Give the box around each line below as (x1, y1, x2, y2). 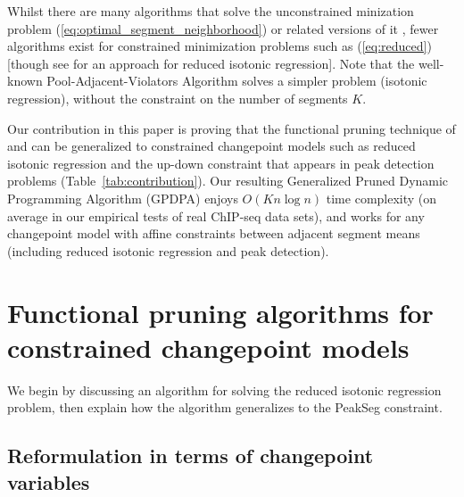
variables (7, 468, 90, 495)
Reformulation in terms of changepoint (7, 442, 374, 469)
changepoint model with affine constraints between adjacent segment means (7, 224, 420, 243)
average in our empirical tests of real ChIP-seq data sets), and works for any (7, 206, 425, 225)
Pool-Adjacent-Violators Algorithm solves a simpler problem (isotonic (46, 71, 427, 90)
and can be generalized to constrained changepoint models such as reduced (7, 137, 416, 155)
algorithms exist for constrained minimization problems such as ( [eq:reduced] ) (7, 37, 432, 55)
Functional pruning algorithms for (7, 294, 434, 330)
